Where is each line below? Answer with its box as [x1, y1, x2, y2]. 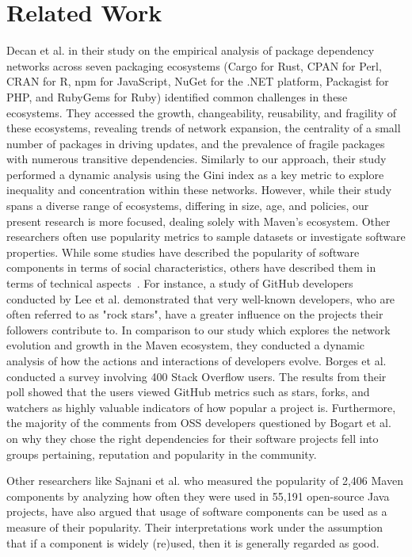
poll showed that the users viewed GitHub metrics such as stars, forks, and [6, 383, 370, 400]
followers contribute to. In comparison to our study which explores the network [6, 321, 391, 338]
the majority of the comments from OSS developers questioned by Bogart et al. [6, 414, 391, 431]
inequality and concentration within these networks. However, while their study [6, 181, 392, 198]
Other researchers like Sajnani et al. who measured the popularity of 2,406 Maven [6, 472, 403, 489]
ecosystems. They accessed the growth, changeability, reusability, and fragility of [6, 104, 397, 120]
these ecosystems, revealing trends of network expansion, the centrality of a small [6, 120, 401, 136]
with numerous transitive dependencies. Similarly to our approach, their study [6, 151, 387, 167]
